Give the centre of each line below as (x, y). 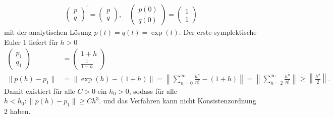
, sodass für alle (153, 91)
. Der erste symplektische (218, 32)
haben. (20, 111)
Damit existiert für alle (40, 91)
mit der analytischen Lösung (48, 32)
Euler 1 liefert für (31, 42)
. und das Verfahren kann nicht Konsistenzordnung (178, 101)
